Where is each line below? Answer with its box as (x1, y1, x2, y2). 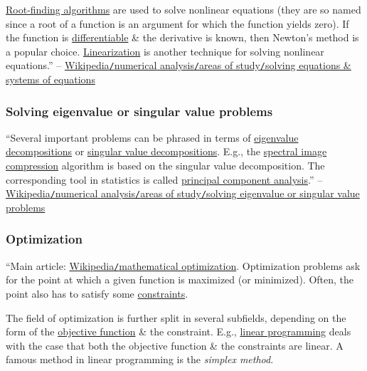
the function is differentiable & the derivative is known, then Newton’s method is (6, 30, 359, 45)
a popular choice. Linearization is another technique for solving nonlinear (6, 43, 324, 58)
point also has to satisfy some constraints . (6, 286, 188, 301)
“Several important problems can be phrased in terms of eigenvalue (6, 130, 299, 145)
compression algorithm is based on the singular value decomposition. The (6, 158, 325, 173)
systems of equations (6, 72, 95, 87)
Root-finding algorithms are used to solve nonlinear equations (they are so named (6, 2, 361, 16)
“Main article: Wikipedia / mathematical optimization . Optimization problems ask (6, 258, 361, 273)
